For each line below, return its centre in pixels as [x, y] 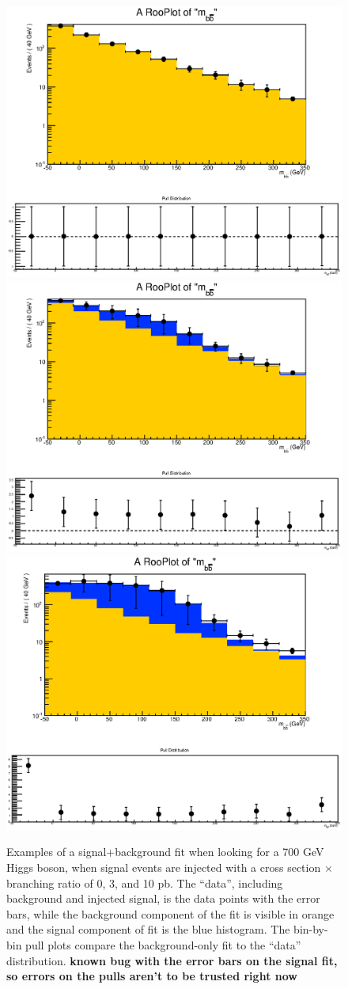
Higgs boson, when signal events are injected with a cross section [164, 867]
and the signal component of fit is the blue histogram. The [148, 929]
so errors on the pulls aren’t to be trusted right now [152, 976]
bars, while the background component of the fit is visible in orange [170, 913]
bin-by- [311, 929]
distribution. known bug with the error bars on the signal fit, [172, 960]
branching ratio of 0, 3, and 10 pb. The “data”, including [145, 882]
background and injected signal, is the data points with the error [163, 898]
